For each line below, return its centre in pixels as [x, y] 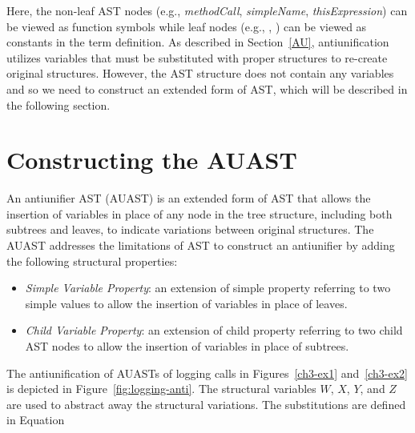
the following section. [58, 104]
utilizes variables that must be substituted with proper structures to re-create [197, 57]
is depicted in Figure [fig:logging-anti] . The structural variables [161, 389]
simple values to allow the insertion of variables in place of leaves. [186, 303]
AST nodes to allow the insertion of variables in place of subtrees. [187, 346]
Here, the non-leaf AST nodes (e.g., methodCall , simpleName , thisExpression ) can [207, 10]
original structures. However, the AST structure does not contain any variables [200, 73]
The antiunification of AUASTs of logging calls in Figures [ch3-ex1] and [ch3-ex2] [207, 373]
